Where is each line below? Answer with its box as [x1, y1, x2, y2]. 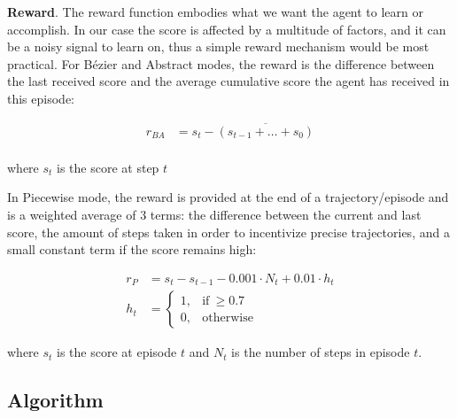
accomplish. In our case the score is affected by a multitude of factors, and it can [7, 19, 446, 38]
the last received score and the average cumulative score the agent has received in [7, 72, 450, 90]
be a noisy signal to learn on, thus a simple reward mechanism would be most [7, 37, 430, 56]
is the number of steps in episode [231, 343, 410, 361]
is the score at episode [57, 343, 177, 361]
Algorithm [7, 386, 104, 414]
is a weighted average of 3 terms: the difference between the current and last [7, 205, 422, 224]
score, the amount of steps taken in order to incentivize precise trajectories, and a [7, 222, 450, 241]
